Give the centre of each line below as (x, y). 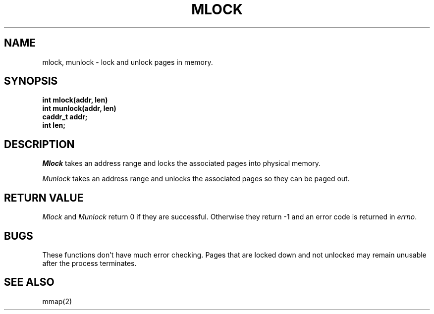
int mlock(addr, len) (75, 100)
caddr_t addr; (65, 117)
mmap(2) (57, 301)
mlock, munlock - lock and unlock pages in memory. (128, 62)
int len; (54, 125)
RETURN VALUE (44, 198)
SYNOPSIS (31, 81)
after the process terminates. (89, 263)
